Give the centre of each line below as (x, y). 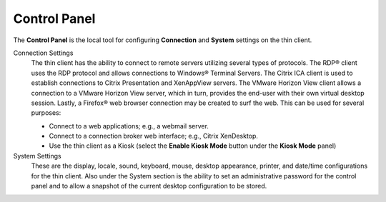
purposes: (46, 113)
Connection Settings (43, 53)
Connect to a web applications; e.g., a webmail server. (129, 126)
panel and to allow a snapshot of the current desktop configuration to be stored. (149, 186)
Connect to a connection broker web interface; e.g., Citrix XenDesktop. (154, 136)
